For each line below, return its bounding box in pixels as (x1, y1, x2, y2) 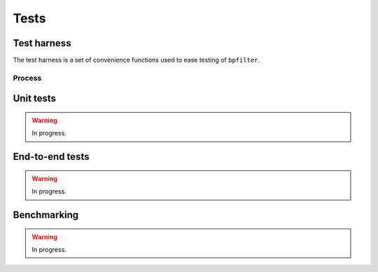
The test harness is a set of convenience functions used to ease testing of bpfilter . (13, 56, 260, 64)
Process (13, 73, 42, 83)
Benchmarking (13, 209, 79, 221)
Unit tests (13, 93, 56, 104)
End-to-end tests (13, 151, 90, 163)
